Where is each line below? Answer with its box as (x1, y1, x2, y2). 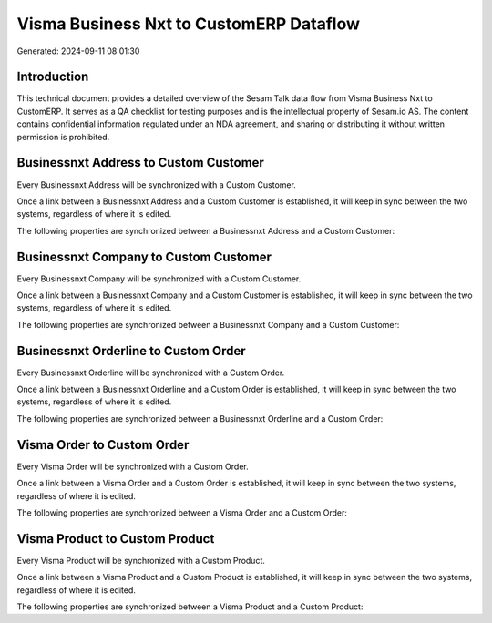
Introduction (16, 69, 89, 85)
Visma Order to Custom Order (16, 437, 190, 453)
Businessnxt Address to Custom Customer (16, 155, 264, 170)
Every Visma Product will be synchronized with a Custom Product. (16, 555, 266, 566)
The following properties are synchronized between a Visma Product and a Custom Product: (16, 601, 364, 612)
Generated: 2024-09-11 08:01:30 (16, 46, 140, 56)
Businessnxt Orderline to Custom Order (16, 342, 246, 359)
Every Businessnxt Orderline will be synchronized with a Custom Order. (16, 367, 285, 378)
